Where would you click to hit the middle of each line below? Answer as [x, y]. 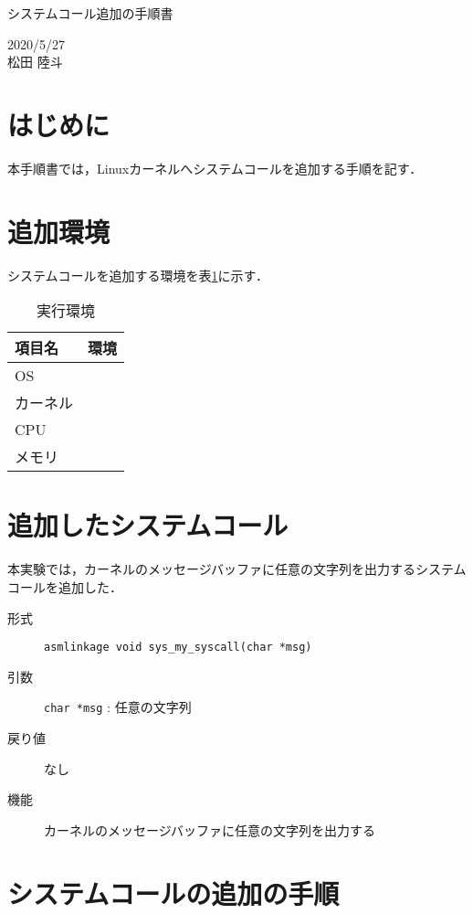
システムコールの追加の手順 [173, 893]
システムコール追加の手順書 [90, 13]
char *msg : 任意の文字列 [118, 707]
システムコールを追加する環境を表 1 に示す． [138, 275]
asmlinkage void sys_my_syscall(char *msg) [178, 648]
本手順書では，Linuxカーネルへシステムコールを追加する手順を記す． [215, 168]
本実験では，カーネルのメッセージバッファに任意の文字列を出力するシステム [237, 569]
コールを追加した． [65, 586]
